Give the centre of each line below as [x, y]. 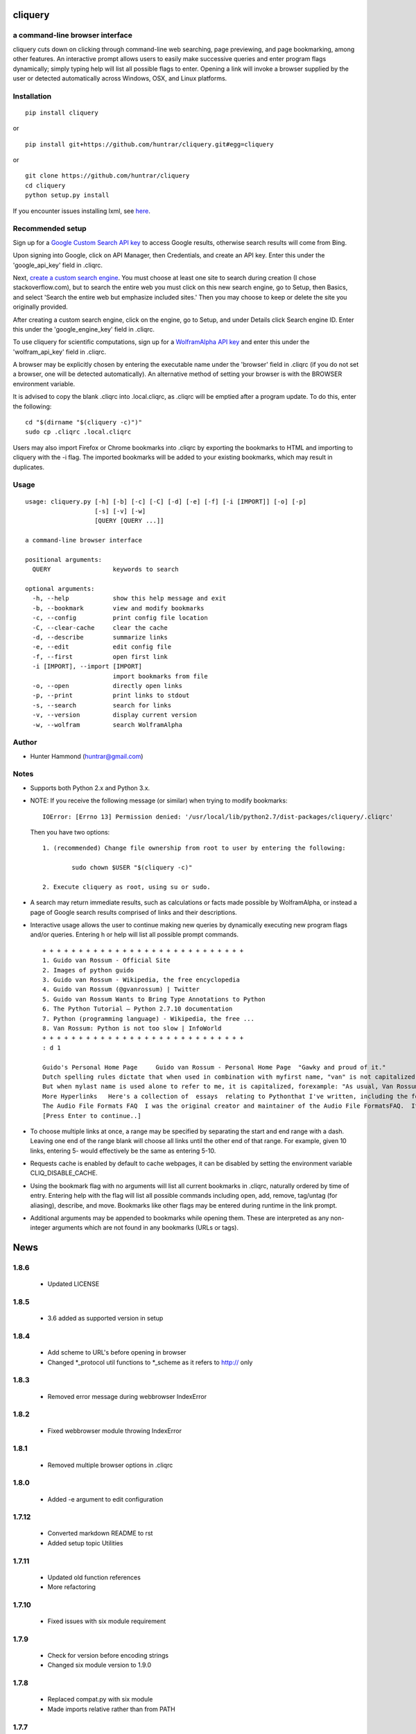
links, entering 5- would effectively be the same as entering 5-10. [123, 1151]
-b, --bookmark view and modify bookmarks [118, 608]
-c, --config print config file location [120, 618]
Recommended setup [50, 229]
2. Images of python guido [88, 970]
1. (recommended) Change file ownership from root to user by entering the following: [194, 848]
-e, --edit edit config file [102, 647]
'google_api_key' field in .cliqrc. [58, 265]
